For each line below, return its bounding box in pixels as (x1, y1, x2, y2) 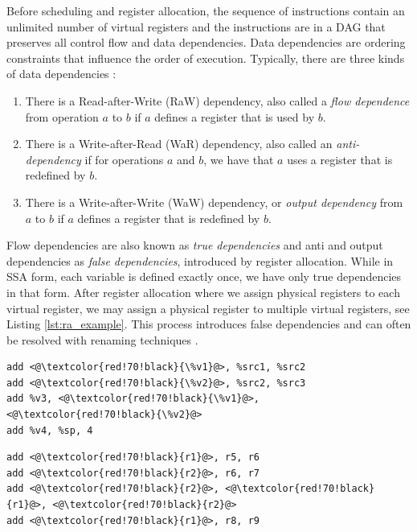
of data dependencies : (6, 65, 117, 82)
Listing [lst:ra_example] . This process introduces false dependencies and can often (6, 315, 411, 332)
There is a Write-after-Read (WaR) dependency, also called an (25, 135, 333, 152)
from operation (25, 108, 99, 125)
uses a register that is (287, 151, 393, 167)
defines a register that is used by (154, 108, 315, 125)
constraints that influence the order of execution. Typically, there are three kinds (6, 49, 405, 66)
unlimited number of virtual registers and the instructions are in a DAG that (6, 18, 386, 35)
